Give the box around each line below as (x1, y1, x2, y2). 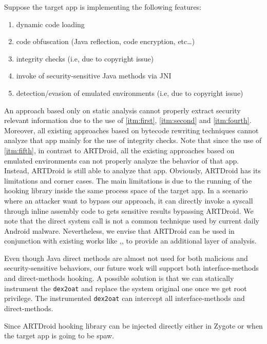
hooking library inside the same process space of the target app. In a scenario (4, 185, 248, 196)
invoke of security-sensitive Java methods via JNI (16, 70, 171, 81)
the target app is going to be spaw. (4, 330, 115, 341)
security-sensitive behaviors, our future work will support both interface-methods (4, 262, 259, 273)
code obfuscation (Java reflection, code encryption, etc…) (16, 36, 195, 47)
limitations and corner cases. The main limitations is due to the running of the (4, 175, 252, 186)
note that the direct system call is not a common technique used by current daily (4, 215, 259, 226)
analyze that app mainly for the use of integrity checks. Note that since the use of (4, 135, 262, 146)
